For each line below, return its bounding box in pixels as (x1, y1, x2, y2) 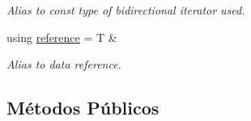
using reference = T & (6, 28, 117, 45)
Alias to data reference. (6, 56, 121, 73)
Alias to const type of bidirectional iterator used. (6, 2, 245, 18)
